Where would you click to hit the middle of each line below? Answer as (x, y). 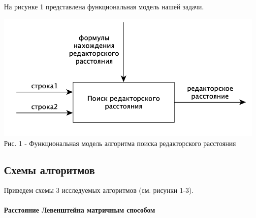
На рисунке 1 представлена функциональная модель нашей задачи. (104, 6)
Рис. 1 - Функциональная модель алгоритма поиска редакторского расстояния (120, 143)
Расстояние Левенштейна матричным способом (80, 209)
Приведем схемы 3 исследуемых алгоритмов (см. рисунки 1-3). (99, 190)
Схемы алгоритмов (49, 169)
